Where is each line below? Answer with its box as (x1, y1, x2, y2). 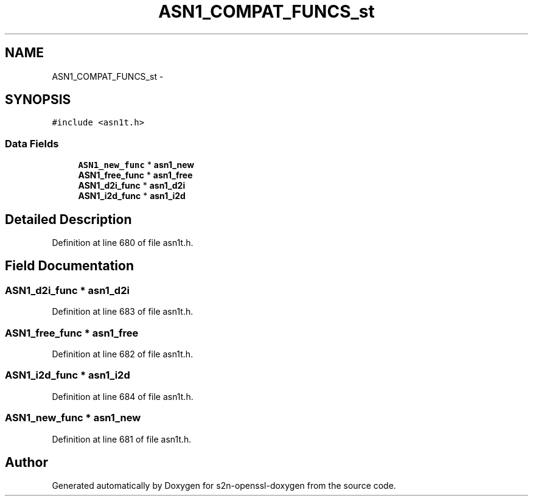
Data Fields (5, 137, 59, 150)
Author (5, 454, 48, 470)
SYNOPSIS (5, 92, 71, 108)
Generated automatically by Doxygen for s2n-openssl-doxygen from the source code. (52, 480, 396, 491)
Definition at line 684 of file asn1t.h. (52, 391, 193, 402)
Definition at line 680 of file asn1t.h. (52, 237, 193, 248)
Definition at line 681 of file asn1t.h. (52, 433, 192, 444)
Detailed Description (5, 211, 132, 227)
